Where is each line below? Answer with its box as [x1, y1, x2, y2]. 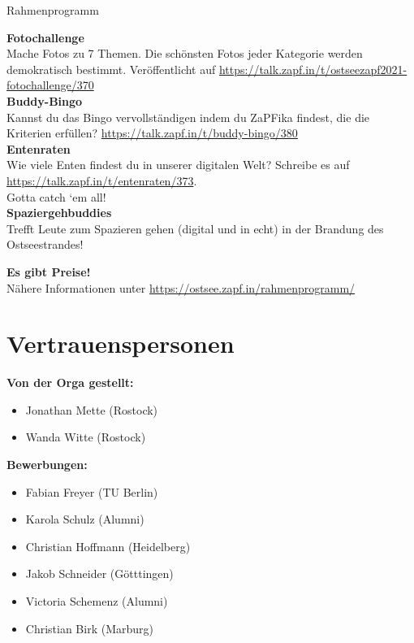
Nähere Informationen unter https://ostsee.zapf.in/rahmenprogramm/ [6, 279, 356, 296]
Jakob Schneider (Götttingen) [25, 565, 174, 582]
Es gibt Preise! [6, 263, 91, 280]
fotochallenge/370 [6, 76, 94, 93]
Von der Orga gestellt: [6, 374, 134, 391]
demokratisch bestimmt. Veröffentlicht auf [6, 60, 216, 77]
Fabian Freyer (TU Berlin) [25, 483, 158, 500]
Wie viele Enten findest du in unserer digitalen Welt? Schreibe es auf [6, 156, 350, 173]
